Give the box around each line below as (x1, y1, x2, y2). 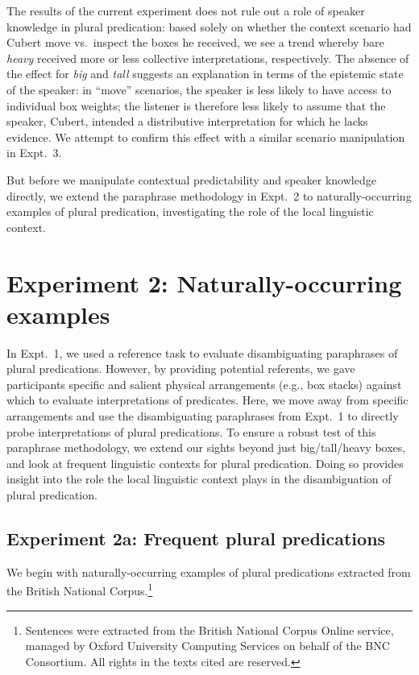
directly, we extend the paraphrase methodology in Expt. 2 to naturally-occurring (6, 187, 412, 204)
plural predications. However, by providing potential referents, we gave (6, 360, 355, 377)
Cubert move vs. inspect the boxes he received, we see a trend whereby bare (6, 34, 384, 51)
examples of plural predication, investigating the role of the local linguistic (6, 203, 374, 220)
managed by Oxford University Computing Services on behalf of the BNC (25, 637, 390, 654)
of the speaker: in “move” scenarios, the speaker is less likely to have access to (6, 81, 392, 97)
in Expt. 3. (6, 144, 62, 161)
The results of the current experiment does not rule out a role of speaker (6, 2, 365, 19)
